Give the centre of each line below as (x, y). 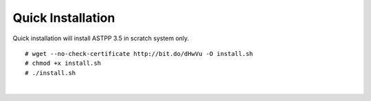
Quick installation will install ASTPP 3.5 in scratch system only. (101, 38)
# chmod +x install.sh (63, 63)
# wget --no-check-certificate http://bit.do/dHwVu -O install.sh (139, 54)
